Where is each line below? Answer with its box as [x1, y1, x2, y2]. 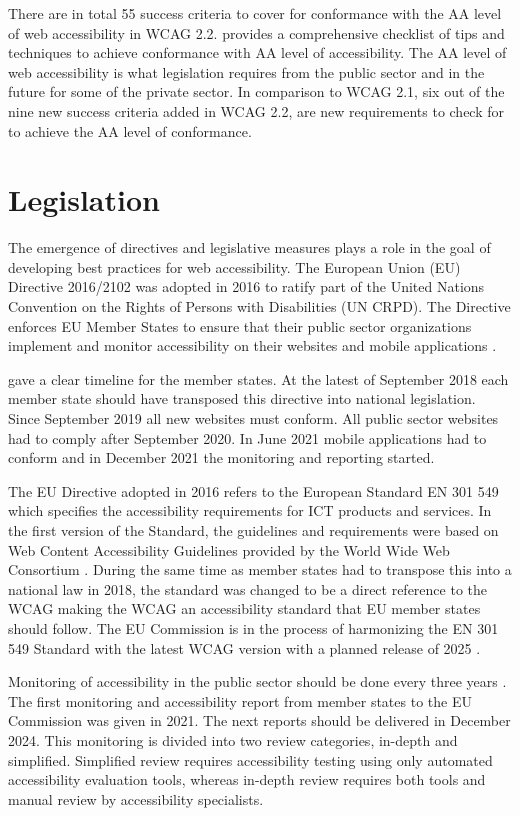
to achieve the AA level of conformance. [8, 120, 252, 141]
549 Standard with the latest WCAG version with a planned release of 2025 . [8, 637, 481, 658]
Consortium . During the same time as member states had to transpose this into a [8, 559, 512, 580]
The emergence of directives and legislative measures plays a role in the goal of [8, 237, 491, 258]
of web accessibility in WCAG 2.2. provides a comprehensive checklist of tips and [8, 22, 505, 43]
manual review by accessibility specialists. [8, 788, 264, 809]
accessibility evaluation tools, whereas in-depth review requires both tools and [8, 769, 486, 790]
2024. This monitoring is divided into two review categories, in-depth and [8, 729, 458, 750]
